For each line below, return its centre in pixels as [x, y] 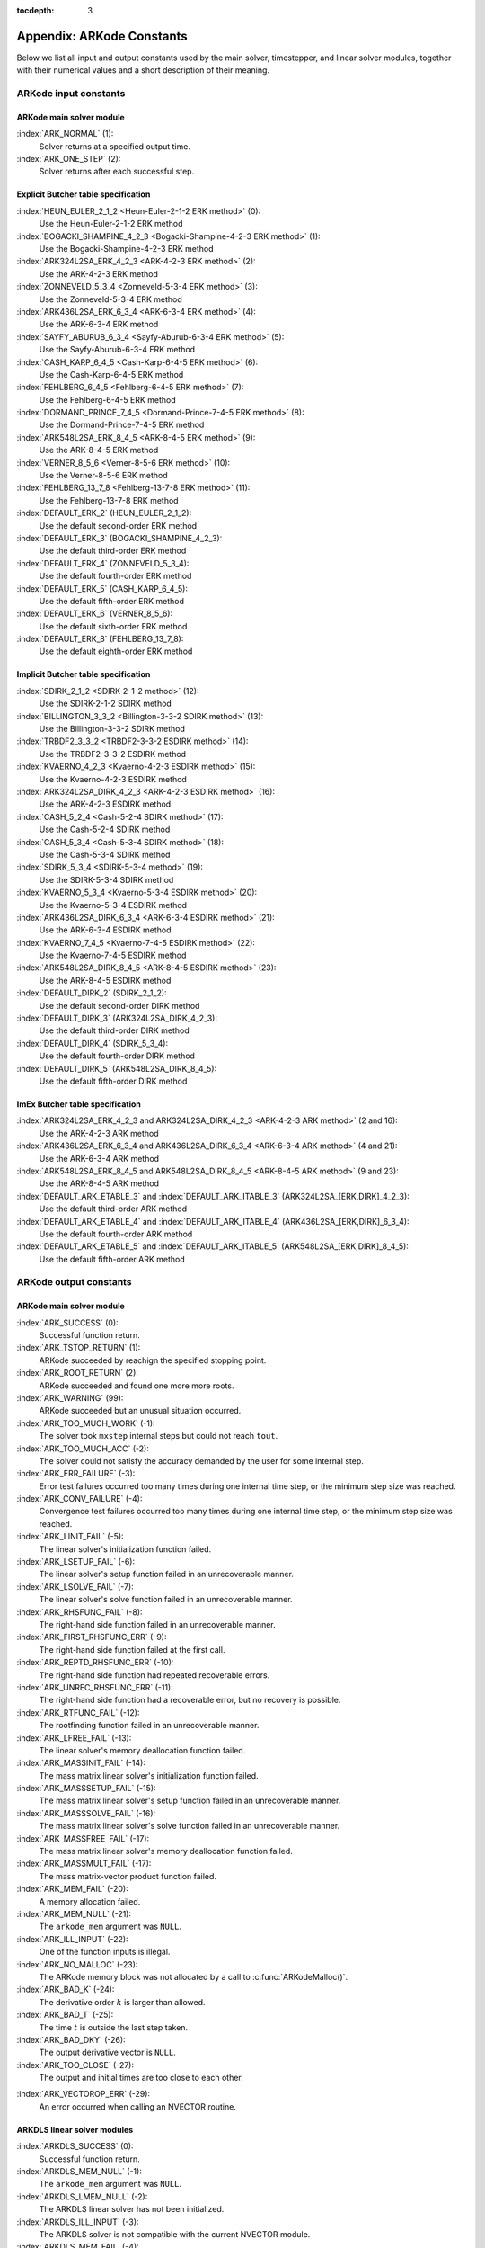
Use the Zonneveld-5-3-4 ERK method [111, 299]
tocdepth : [35, 10]
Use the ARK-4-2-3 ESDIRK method [105, 804]
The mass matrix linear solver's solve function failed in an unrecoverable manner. [190, 1826]
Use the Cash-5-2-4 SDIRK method [105, 830]
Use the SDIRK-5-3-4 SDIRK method [106, 879]
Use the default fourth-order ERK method [115, 576]
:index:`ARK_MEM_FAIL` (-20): [73, 1889]
